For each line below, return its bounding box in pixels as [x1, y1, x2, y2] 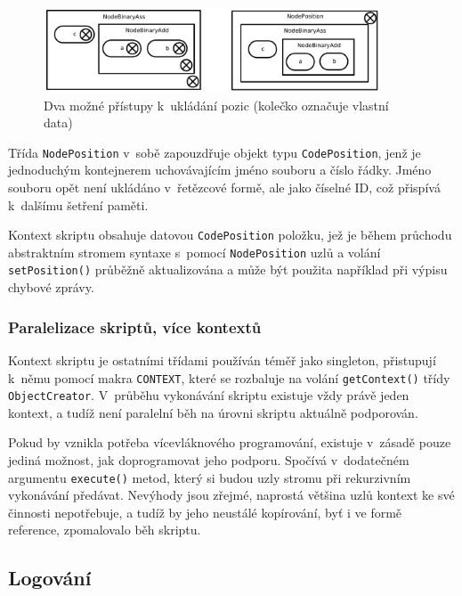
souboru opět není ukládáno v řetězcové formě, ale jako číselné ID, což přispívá [8, 177, 441, 196]
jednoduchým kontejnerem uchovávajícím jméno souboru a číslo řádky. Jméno [8, 160, 432, 179]
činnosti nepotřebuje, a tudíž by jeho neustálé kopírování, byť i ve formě [8, 502, 402, 521]
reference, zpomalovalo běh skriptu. [8, 520, 201, 539]
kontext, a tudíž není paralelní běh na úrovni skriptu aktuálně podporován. [8, 403, 418, 421]
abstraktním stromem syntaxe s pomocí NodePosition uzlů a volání [8, 242, 381, 261]
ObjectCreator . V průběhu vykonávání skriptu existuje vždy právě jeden [8, 386, 409, 404]
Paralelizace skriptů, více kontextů [8, 315, 262, 338]
